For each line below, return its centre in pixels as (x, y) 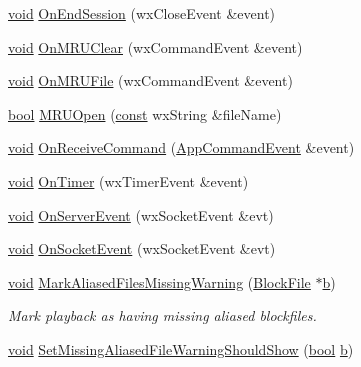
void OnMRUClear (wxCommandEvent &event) (155, 46)
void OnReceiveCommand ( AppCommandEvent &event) (181, 147)
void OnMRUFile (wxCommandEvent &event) (150, 80)
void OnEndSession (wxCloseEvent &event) (142, 13)
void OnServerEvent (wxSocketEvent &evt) (141, 214)
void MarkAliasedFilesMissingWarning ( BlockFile (159, 281)
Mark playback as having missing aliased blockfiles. (162, 315)
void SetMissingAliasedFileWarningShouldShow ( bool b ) (181, 348)
